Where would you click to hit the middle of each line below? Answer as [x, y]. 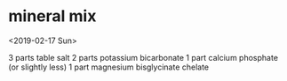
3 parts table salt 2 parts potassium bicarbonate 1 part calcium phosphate [143, 57]
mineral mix [52, 16]
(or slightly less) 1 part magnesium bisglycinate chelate [109, 67]
